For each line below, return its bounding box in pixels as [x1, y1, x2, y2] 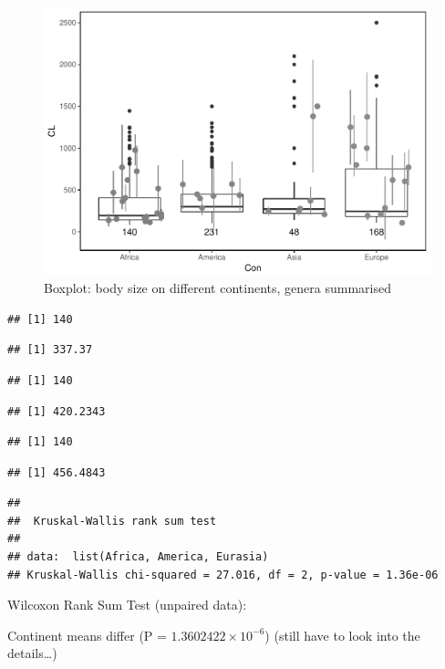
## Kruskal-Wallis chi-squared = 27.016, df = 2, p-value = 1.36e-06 [7, 568, 439, 581]
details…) [7, 643, 57, 663]
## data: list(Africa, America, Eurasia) [7, 550, 269, 564]
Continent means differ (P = [7, 625, 167, 644]
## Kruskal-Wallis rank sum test [7, 514, 217, 528]
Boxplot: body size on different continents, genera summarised [44, 278, 391, 298]
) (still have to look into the [264, 625, 420, 644]
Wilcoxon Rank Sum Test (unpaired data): [7, 595, 247, 614]
